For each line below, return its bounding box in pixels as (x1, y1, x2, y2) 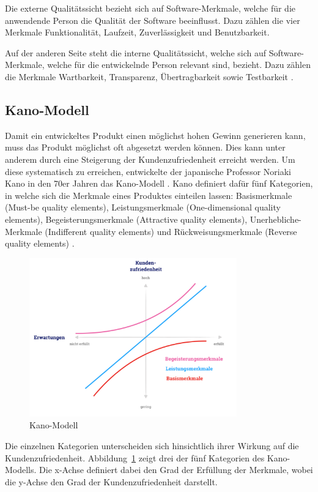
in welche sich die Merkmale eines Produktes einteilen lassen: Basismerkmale (5, 188, 292, 201)
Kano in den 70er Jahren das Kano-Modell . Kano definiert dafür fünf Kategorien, (5, 177, 313, 190)
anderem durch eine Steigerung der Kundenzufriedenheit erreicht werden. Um (5, 152, 295, 165)
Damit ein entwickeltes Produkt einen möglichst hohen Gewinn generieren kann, (5, 129, 306, 141)
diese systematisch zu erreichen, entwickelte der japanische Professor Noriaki (5, 165, 291, 177)
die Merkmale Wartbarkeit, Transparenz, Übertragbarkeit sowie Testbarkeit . (5, 70, 294, 83)
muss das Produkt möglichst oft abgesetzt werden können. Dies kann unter (5, 141, 286, 154)
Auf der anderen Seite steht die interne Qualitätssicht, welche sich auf (5, 46, 267, 59)
